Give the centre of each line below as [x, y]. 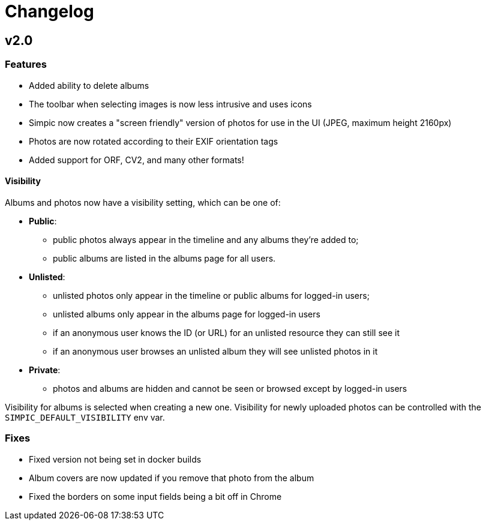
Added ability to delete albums [89, 85]
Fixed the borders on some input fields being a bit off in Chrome [155, 496]
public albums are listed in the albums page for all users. [164, 258]
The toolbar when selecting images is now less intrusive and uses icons [170, 104]
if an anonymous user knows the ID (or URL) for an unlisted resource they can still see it [226, 332]
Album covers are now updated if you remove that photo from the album [172, 478]
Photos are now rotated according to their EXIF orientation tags [154, 141]
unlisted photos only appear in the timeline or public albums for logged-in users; [211, 295]
